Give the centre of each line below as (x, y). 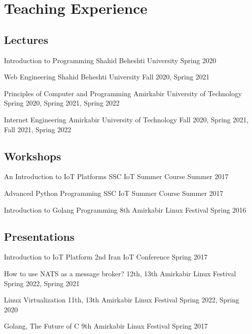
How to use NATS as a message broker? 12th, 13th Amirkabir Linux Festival (120, 273)
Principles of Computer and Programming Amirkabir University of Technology (123, 93)
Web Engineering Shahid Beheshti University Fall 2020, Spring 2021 (107, 77)
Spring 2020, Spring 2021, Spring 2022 (62, 103)
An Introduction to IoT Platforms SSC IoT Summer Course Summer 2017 (116, 176)
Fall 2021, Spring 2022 (38, 129)
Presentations (39, 236)
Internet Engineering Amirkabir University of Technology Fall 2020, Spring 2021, (126, 119)
